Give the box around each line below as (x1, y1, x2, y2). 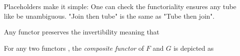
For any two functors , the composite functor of (4, 43, 144, 53)
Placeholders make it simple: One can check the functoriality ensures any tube (4, 1, 237, 11)
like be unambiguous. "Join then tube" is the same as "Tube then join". (4, 11, 215, 21)
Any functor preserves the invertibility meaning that (4, 27, 160, 37)
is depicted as (173, 43, 214, 53)
